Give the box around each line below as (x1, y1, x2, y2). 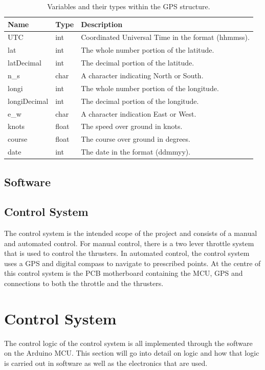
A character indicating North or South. (81, 70, 204, 80)
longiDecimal (8, 95, 49, 106)
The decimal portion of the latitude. (81, 57, 194, 68)
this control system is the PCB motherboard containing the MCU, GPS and (4, 268, 243, 278)
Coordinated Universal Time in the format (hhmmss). (81, 32, 250, 42)
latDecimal (8, 57, 41, 68)
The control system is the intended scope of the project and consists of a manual (4, 228, 257, 238)
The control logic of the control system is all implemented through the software (4, 337, 253, 348)
